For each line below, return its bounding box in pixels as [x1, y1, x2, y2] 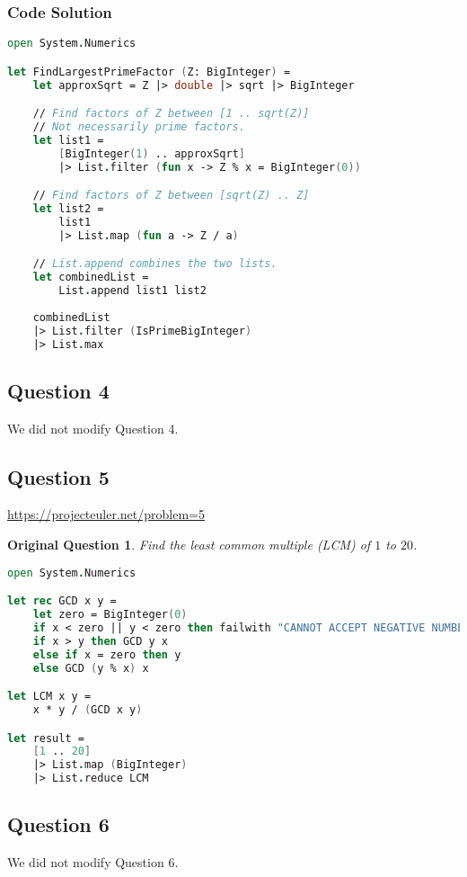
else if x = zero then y [32, 648, 181, 661]
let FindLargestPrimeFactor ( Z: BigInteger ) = [7, 65, 291, 78]
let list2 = [32, 202, 104, 216]
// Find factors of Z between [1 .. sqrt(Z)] [32, 107, 310, 121]
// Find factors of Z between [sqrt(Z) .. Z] [32, 189, 310, 202]
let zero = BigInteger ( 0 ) [32, 608, 188, 622]
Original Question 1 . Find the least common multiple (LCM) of [7, 535, 371, 554]
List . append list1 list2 [58, 284, 207, 298]
